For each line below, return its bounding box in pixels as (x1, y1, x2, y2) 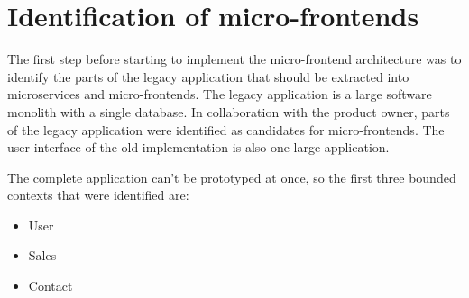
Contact (28, 276, 73, 295)
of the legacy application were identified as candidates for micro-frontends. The (7, 120, 445, 139)
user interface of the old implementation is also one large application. (7, 138, 390, 157)
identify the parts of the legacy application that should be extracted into (7, 67, 409, 86)
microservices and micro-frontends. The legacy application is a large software (7, 85, 432, 104)
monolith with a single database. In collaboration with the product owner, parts (7, 102, 450, 121)
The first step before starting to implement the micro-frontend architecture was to (7, 50, 462, 68)
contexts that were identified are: (7, 185, 189, 204)
